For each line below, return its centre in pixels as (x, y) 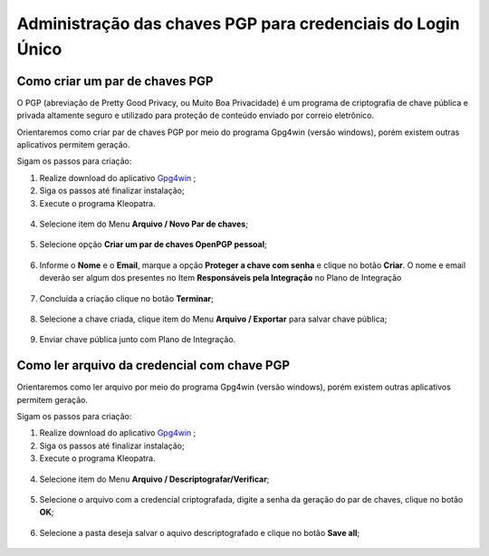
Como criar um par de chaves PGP (115, 81)
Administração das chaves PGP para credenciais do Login (239, 24)
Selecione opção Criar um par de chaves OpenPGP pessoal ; (153, 244)
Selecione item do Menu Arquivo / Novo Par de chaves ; (144, 224)
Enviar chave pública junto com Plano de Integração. (138, 340)
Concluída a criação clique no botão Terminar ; (126, 298)
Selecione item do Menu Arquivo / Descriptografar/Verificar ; (154, 479)
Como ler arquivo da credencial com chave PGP (153, 365)
